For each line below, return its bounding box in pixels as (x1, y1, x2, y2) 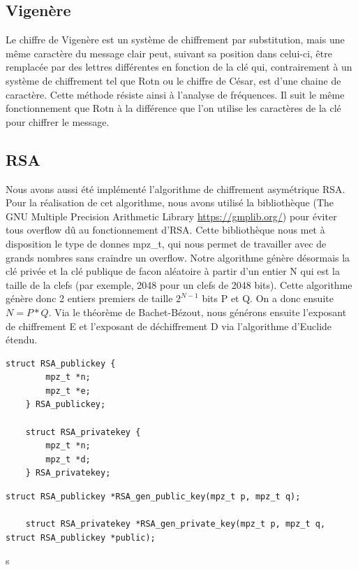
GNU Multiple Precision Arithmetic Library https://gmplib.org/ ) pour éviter (6, 208, 337, 223)
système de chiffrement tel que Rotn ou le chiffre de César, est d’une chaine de (6, 73, 341, 87)
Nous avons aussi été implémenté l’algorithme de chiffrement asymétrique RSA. (6, 181, 345, 196)
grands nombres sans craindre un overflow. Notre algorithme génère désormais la (6, 250, 350, 264)
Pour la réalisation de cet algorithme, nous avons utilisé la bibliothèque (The (6, 195, 334, 210)
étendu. (6, 332, 38, 347)
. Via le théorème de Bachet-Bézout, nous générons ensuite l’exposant (48, 304, 347, 319)
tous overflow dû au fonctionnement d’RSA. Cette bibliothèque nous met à (6, 222, 325, 237)
